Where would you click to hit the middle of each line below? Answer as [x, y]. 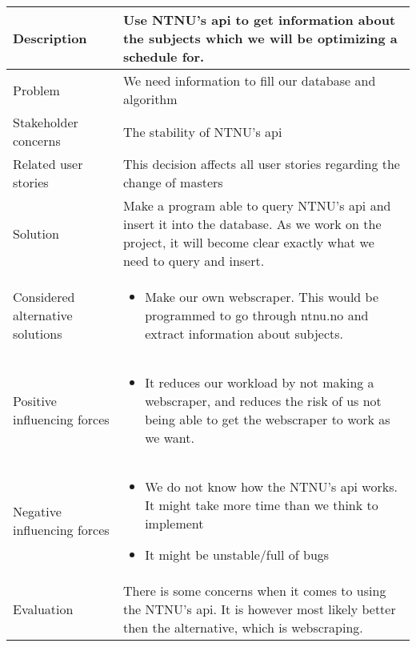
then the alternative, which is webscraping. [243, 628]
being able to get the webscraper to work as [268, 420]
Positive [35, 401]
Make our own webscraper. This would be [262, 297]
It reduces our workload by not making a [260, 383]
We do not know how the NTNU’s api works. [271, 487]
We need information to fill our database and [249, 81]
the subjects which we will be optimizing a [260, 38]
